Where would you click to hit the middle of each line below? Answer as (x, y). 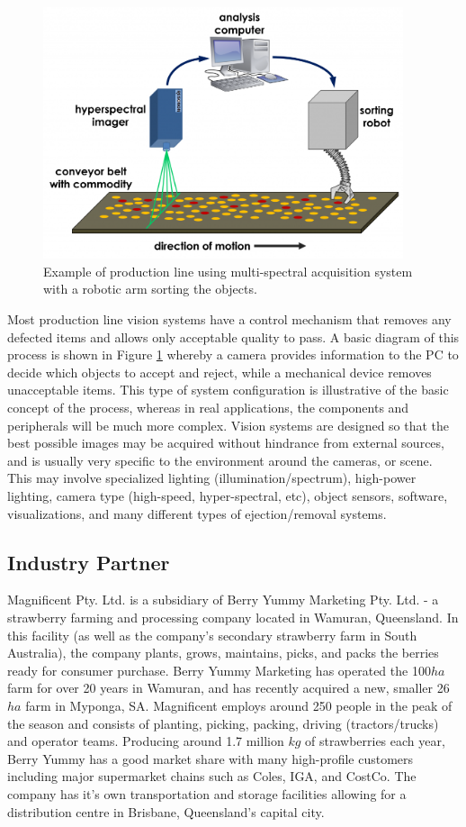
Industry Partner (89, 562)
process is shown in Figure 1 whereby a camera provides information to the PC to (233, 354)
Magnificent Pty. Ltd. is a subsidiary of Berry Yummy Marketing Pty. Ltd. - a (223, 600)
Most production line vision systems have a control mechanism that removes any (229, 319)
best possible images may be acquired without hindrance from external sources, (226, 443)
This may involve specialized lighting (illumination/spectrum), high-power (212, 478)
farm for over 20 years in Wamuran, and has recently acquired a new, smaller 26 (229, 688)
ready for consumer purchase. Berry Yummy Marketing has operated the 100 (219, 670)
